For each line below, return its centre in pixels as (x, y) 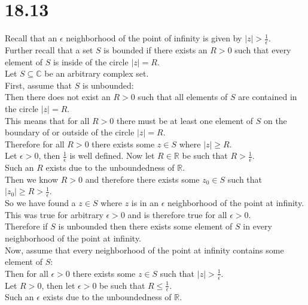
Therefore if (26, 226)
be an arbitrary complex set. (97, 73)
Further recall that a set (49, 49)
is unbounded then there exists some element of (145, 226)
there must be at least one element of (185, 120)
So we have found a (40, 203)
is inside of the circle (91, 61)
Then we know (32, 179)
